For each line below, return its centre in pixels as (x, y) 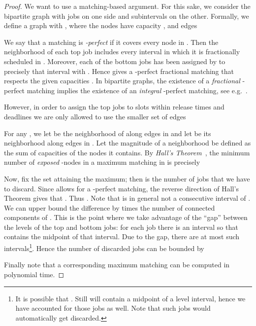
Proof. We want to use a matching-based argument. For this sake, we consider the (127, 6)
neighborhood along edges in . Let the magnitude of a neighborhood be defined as (128, 143)
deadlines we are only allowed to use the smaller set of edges (95, 116)
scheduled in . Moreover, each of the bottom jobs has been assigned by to (115, 61)
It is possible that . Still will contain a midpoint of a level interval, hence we (130, 298)
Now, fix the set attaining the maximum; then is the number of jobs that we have (127, 178)
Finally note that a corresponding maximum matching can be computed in (117, 265)
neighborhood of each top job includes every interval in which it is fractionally (122, 52)
